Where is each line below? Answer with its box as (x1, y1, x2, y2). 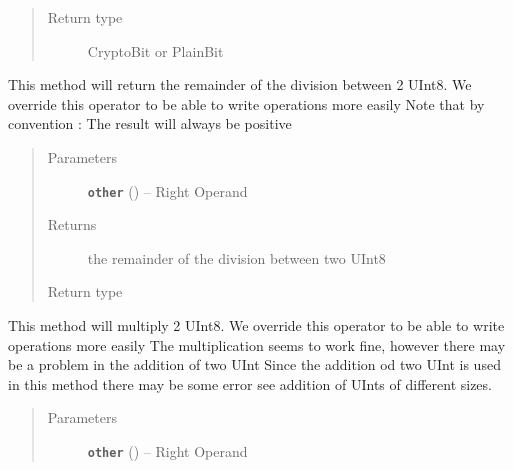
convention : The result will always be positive (8, 113, 292, 134)
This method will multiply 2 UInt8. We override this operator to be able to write (8, 315, 505, 335)
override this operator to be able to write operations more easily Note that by (8, 93, 485, 114)
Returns (47, 214, 97, 235)
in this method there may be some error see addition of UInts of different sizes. (8, 373, 492, 394)
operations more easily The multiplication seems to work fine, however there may (8, 334, 506, 355)
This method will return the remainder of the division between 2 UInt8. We (8, 74, 472, 95)
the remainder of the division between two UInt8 (87, 247, 386, 268)
